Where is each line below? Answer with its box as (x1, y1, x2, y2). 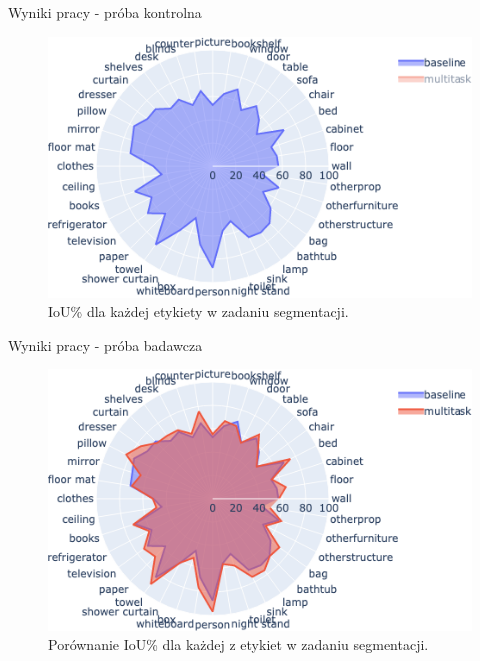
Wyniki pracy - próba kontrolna (8, 2, 202, 22)
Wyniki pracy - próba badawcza (8, 334, 203, 355)
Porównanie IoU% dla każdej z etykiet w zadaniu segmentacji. (48, 634, 429, 655)
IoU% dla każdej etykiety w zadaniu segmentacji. (48, 301, 349, 322)
